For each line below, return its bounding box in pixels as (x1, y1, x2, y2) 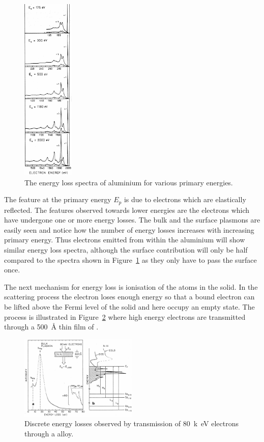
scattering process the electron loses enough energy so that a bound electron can (4, 291, 255, 302)
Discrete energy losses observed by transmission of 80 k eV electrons (24, 418, 239, 429)
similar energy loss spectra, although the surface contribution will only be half (4, 244, 248, 255)
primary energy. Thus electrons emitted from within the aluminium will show (4, 234, 245, 245)
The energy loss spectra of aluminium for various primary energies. (24, 177, 233, 187)
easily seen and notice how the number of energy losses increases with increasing (4, 224, 254, 235)
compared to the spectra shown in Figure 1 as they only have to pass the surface (4, 254, 257, 265)
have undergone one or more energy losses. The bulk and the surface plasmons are (4, 214, 260, 225)
